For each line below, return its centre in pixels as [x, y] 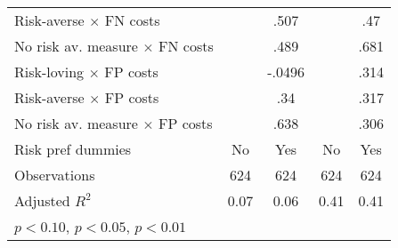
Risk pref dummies [73, 149]
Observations [55, 175]
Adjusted [42, 200]
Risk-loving [49, 72]
